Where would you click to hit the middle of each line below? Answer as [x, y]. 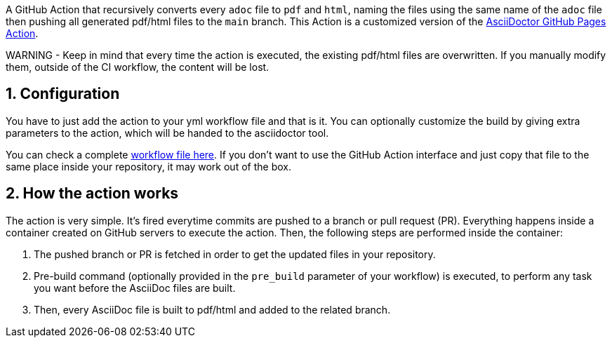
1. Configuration [63, 94]
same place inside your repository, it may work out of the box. [148, 166]
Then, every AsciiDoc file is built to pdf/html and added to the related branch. [212, 309]
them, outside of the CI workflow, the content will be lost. [138, 67]
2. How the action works [92, 194]
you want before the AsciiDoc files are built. [135, 288]
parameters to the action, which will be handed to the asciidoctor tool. [167, 133]
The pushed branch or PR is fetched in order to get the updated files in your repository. [235, 254]
